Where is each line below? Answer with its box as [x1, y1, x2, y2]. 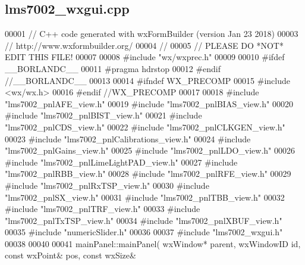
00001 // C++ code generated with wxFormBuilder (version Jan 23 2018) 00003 [5, 27, 298, 40]
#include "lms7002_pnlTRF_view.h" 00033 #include [5, 202, 200, 215]
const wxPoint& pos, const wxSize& [5, 249, 136, 261]
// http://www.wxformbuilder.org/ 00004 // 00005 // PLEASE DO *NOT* [5, 39, 284, 51]
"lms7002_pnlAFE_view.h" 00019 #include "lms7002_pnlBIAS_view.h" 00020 [5, 97, 293, 110]
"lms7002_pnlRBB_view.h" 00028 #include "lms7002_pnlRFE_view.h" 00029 [5, 167, 291, 180]
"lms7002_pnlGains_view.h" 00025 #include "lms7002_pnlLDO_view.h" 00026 [5, 144, 295, 157]
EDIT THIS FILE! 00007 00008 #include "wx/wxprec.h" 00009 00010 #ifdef [5, 51, 285, 63]
